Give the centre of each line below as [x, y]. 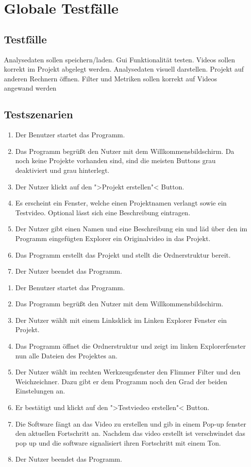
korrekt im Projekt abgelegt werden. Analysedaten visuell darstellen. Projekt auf [124, 69]
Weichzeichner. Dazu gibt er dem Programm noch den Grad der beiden [121, 381]
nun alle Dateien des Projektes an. [66, 355]
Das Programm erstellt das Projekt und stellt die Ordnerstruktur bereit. [123, 254]
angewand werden [30, 88]
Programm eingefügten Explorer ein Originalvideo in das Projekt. [113, 238]
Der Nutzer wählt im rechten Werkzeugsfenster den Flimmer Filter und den [128, 372]
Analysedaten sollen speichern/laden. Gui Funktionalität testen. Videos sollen [120, 59]
